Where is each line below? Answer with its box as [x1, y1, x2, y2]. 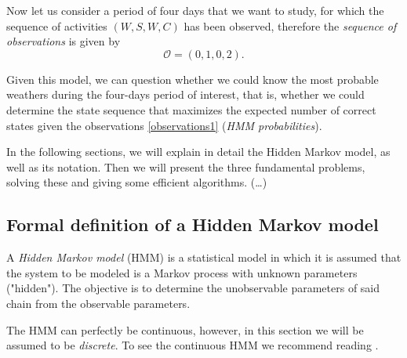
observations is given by [6, 33, 121, 49]
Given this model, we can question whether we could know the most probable [6, 71, 379, 87]
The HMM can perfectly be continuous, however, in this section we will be [6, 321, 364, 338]
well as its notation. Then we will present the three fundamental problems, [6, 158, 365, 175]
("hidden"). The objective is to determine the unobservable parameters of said [6, 280, 380, 296]
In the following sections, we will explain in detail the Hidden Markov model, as [6, 143, 391, 160]
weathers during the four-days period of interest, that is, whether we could [6, 86, 365, 103]
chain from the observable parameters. [6, 295, 191, 311]
